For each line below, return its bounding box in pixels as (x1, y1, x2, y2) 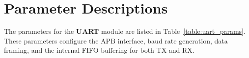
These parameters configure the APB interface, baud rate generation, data (4, 35, 228, 45)
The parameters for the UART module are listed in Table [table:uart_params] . (4, 26, 246, 36)
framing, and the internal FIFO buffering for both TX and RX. (4, 45, 194, 55)
